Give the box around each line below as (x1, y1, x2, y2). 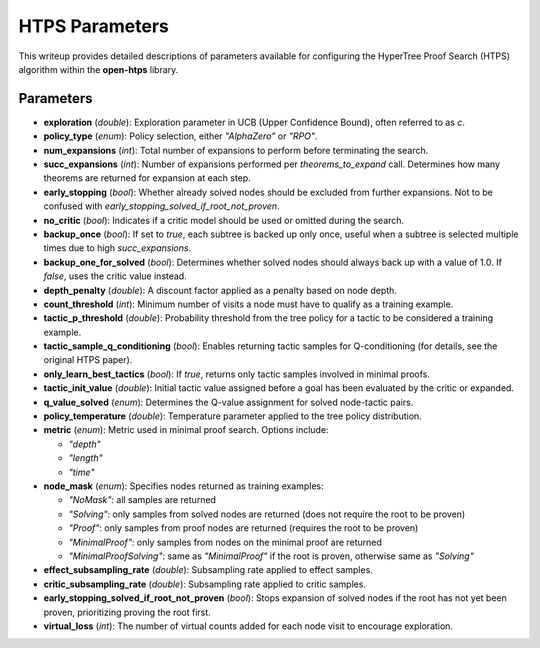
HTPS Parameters (18, 15, 170, 37)
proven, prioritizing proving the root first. (43, 606, 212, 618)
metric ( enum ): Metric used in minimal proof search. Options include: (43, 424, 329, 436)
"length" (68, 452, 104, 464)
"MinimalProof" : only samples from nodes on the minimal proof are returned (68, 536, 382, 548)
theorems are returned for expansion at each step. (43, 172, 252, 184)
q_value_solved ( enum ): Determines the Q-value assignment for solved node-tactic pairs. (43, 396, 414, 408)
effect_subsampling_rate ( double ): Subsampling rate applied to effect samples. (43, 564, 374, 576)
